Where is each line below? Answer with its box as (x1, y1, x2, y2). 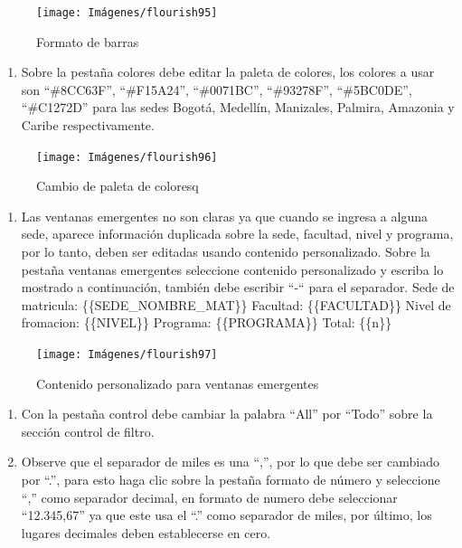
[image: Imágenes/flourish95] (36, 6, 218, 19)
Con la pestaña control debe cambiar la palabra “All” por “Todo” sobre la (21, 404, 433, 423)
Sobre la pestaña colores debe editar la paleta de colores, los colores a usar (21, 62, 435, 81)
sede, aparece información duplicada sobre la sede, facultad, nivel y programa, (21, 224, 454, 243)
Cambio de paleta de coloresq (36, 176, 199, 195)
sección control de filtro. (21, 421, 155, 440)
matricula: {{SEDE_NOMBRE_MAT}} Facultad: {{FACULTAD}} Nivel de (21, 295, 451, 314)
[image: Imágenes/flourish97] (36, 348, 218, 362)
